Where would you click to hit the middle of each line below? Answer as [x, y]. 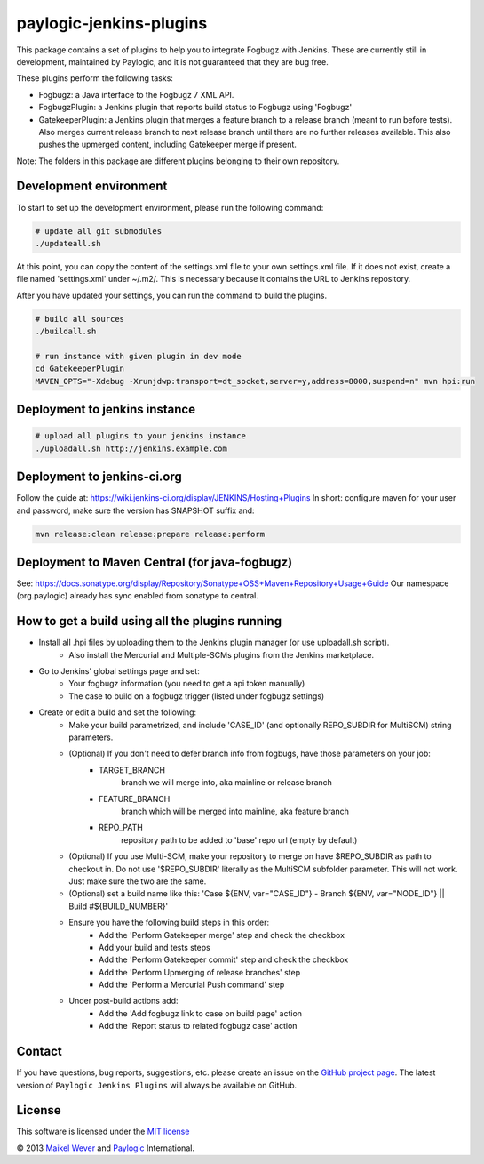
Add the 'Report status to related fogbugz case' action [198, 1026]
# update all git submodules [99, 231]
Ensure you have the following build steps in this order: [169, 923]
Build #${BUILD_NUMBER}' [119, 906]
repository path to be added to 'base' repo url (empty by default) [239, 839]
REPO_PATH [121, 828]
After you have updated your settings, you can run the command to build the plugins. [172, 295]
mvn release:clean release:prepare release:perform [150, 534]
